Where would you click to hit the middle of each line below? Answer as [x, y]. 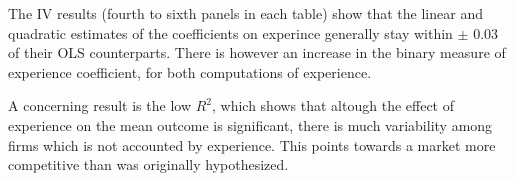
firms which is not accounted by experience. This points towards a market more [252, 144]
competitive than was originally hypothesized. [148, 164]
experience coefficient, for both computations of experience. [190, 71]
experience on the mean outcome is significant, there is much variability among [250, 124]
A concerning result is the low [99, 105]
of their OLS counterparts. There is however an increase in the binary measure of [257, 52]
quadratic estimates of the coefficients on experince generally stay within [230, 32]
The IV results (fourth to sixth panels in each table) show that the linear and [245, 13]
